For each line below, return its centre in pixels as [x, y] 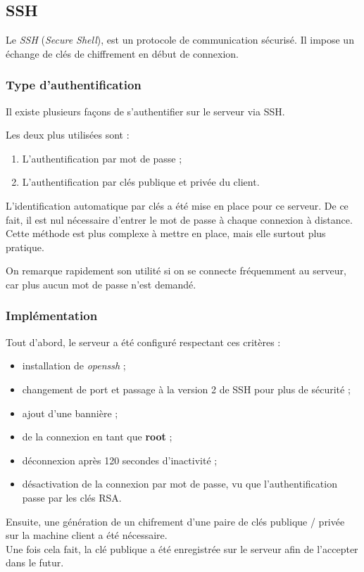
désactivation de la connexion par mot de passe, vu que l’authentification [180, 484]
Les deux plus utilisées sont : [68, 135]
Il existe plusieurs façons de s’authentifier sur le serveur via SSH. [145, 111]
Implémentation [52, 316]
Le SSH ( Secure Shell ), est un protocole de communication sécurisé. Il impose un [180, 40]
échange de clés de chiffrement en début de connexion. [123, 53]
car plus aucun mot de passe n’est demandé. [101, 284]
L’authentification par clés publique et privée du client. [141, 182]
